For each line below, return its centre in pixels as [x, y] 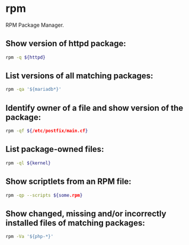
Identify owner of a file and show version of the [94, 108]
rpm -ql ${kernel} [28, 163]
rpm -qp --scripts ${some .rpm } [44, 195]
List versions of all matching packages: [79, 76]
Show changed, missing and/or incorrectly [86, 213]
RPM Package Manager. [35, 25]
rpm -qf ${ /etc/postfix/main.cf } [47, 131]
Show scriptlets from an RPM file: [68, 182]
